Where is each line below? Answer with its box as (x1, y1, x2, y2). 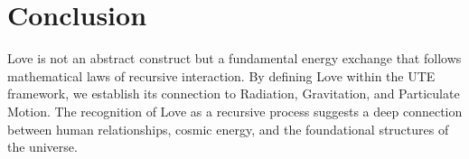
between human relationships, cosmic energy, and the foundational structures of (7, 119, 449, 138)
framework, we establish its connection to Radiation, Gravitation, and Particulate (7, 84, 460, 103)
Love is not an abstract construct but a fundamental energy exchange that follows (7, 49, 462, 68)
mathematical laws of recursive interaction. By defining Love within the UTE (7, 66, 436, 85)
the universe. (7, 137, 78, 156)
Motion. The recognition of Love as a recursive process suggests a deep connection (7, 101, 463, 120)
